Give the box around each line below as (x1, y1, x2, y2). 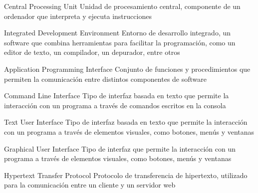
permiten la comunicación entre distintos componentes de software (4, 73, 207, 84)
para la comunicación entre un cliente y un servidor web (4, 180, 176, 190)
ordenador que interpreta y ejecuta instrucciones (4, 10, 152, 21)
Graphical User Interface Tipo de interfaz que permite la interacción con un (4, 143, 236, 154)
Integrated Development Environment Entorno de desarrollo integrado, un (4, 27, 231, 38)
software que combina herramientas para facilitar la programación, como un (4, 37, 236, 47)
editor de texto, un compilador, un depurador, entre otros (4, 47, 180, 57)
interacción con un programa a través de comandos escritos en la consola (4, 100, 226, 110)
